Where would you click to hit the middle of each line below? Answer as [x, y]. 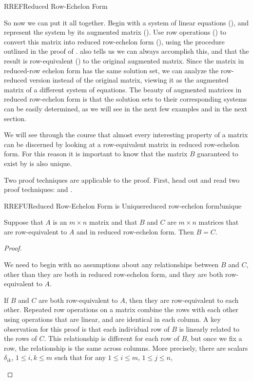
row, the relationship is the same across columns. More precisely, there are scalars [126, 348]
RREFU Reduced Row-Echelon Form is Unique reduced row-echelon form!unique [123, 205]
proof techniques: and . [38, 189]
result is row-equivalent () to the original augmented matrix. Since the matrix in [124, 60]
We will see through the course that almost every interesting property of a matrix [126, 135]
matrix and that [113, 222]
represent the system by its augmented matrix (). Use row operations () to [115, 32]
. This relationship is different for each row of [112, 338]
